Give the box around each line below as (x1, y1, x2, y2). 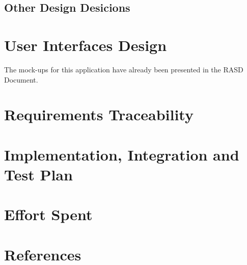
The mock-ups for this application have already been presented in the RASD (4, 64, 243, 74)
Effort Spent (4, 204, 93, 225)
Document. (4, 74, 38, 85)
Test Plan (4, 164, 73, 184)
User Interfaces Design (4, 34, 167, 55)
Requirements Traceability (4, 104, 194, 125)
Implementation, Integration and (4, 144, 239, 165)
